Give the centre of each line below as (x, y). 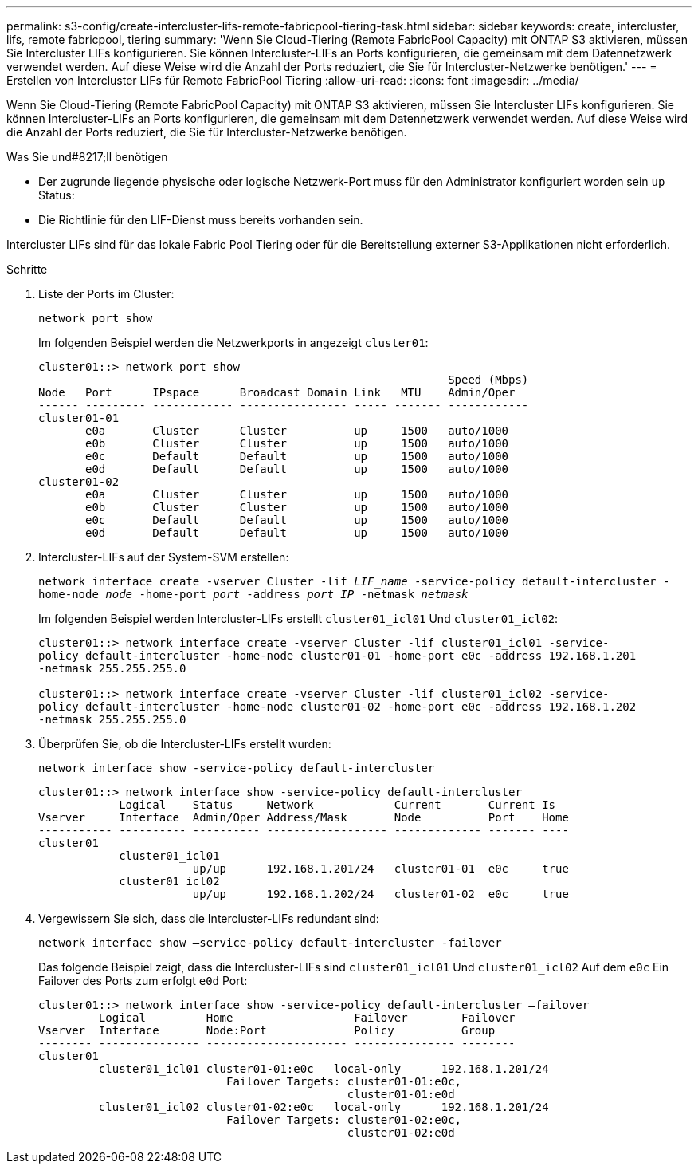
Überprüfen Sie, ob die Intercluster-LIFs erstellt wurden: (185, 744)
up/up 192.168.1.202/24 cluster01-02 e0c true (380, 894)
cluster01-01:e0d (401, 1094)
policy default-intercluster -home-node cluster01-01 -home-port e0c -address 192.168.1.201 (337, 656)
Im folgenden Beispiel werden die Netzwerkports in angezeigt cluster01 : (233, 343)
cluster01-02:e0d (401, 1133)
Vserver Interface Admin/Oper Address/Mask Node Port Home (304, 817)
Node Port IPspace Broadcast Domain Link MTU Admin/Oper (277, 392)
